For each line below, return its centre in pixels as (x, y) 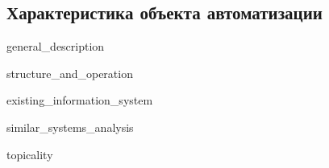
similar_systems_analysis (70, 127)
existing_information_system (80, 100)
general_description (56, 46)
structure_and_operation (70, 73)
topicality (30, 154)
